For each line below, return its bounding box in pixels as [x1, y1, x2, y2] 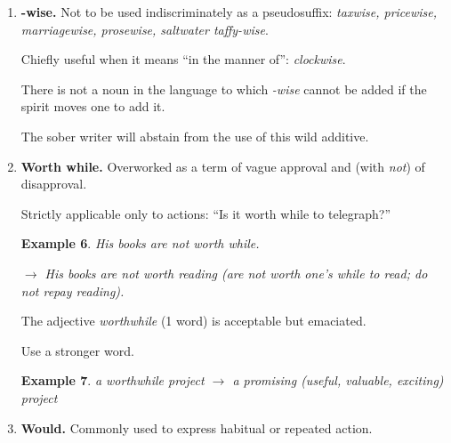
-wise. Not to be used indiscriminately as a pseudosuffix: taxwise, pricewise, [20, 3, 438, 20]
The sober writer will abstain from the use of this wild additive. [20, 126, 369, 145]
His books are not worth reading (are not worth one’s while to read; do [44, 263, 428, 282]
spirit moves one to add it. [20, 97, 165, 116]
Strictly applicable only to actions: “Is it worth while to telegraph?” [20, 204, 391, 222]
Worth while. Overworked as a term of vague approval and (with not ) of [20, 157, 425, 175]
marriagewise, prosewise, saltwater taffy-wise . [20, 20, 269, 38]
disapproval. [20, 174, 87, 193]
